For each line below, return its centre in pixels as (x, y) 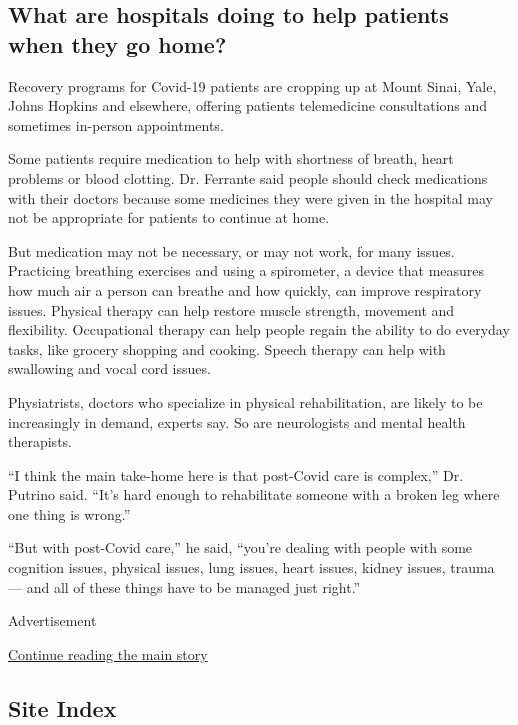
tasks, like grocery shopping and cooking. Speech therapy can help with (227, 348)
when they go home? (117, 43)
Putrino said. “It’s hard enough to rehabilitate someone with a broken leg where (254, 494)
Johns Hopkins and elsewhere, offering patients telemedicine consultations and (248, 105)
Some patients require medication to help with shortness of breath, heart (231, 158)
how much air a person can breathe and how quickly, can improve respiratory (245, 289)
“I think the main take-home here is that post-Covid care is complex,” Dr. (236, 474)
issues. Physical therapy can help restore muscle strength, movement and (231, 309)
